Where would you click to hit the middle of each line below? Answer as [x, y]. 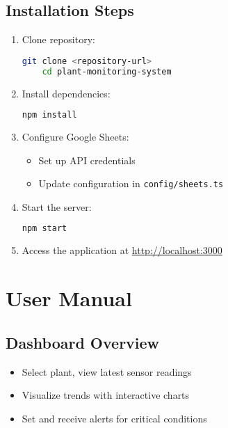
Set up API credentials [87, 160]
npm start [44, 229]
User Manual [69, 298]
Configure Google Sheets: [75, 137]
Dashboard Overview [83, 342]
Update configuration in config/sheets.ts [131, 183]
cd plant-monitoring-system [107, 71]
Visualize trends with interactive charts [106, 395]
